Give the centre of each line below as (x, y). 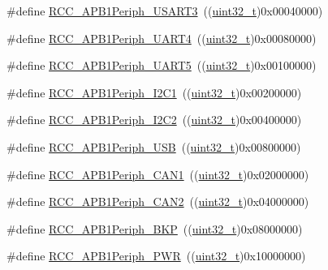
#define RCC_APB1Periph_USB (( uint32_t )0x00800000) (154, 146)
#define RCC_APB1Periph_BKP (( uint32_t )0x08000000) (155, 228)
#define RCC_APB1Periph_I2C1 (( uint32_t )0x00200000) (154, 92)
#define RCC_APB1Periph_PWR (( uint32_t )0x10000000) (156, 256)
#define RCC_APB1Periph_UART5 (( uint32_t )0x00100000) (162, 65)
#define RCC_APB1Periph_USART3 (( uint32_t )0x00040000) (165, 11)
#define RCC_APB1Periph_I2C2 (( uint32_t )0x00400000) (154, 120)
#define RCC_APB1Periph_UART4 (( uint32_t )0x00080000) (162, 38)
